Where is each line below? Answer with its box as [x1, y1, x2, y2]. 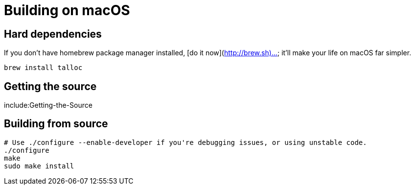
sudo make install [4, 162, 74, 170]
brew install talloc [4, 64, 83, 72]
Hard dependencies [4, 27, 102, 40]
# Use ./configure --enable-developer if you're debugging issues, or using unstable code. [4, 138, 367, 146]
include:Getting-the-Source [4, 101, 92, 110]
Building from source [4, 118, 108, 130]
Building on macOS [4, 2, 130, 19]
